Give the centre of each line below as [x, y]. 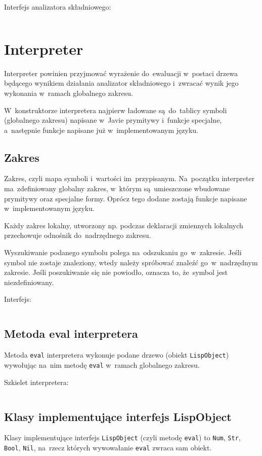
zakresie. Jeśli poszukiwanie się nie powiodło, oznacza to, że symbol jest [116, 272]
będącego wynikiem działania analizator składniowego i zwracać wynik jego [121, 83]
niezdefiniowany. [29, 282]
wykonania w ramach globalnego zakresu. [69, 93]
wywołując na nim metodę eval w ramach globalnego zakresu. [102, 364]
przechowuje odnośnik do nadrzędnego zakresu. [78, 235]
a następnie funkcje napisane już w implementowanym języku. [101, 130]
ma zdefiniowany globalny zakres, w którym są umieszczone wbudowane [117, 188]
